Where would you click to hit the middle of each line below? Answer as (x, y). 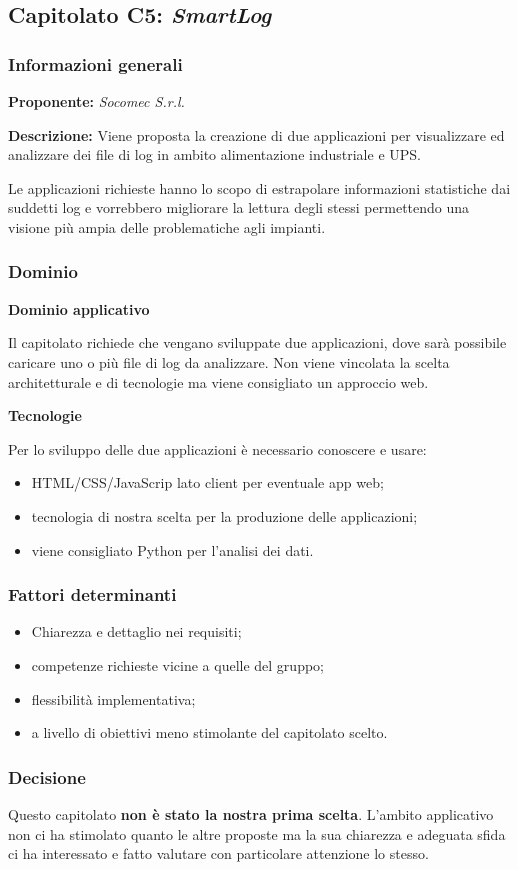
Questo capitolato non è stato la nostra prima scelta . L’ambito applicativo (251, 813)
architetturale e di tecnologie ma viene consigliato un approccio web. (218, 381)
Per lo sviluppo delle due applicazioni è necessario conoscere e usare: (217, 448)
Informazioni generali (95, 63)
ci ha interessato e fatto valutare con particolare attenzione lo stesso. (218, 853)
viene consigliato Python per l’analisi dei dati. (172, 549)
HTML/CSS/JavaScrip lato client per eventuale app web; (207, 482)
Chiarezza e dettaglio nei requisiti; (136, 631)
